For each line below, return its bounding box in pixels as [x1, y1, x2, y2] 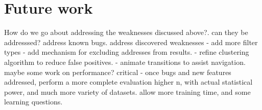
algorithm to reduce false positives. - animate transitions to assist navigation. [4, 56, 246, 67]
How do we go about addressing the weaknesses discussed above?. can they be [4, 27, 248, 38]
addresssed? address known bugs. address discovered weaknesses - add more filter [4, 36, 258, 47]
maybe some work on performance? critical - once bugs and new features [4, 66, 231, 77]
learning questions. [4, 96, 63, 107]
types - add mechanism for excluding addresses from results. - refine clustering [4, 47, 249, 57]
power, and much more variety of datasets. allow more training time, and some [4, 86, 251, 97]
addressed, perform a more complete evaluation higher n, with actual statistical [4, 77, 253, 87]
